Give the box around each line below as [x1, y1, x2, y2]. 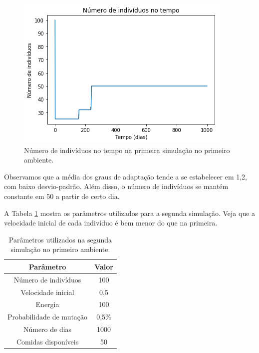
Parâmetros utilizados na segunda [8, 234, 112, 244]
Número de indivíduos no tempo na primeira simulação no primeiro [24, 144, 230, 155]
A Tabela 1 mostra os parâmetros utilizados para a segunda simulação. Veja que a [4, 207, 256, 218]
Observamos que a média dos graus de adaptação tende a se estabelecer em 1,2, [4, 171, 247, 181]
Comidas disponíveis [16, 336, 79, 346]
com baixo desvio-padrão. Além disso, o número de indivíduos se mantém [4, 181, 229, 191]
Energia [35, 299, 59, 309]
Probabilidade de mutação [7, 311, 88, 322]
